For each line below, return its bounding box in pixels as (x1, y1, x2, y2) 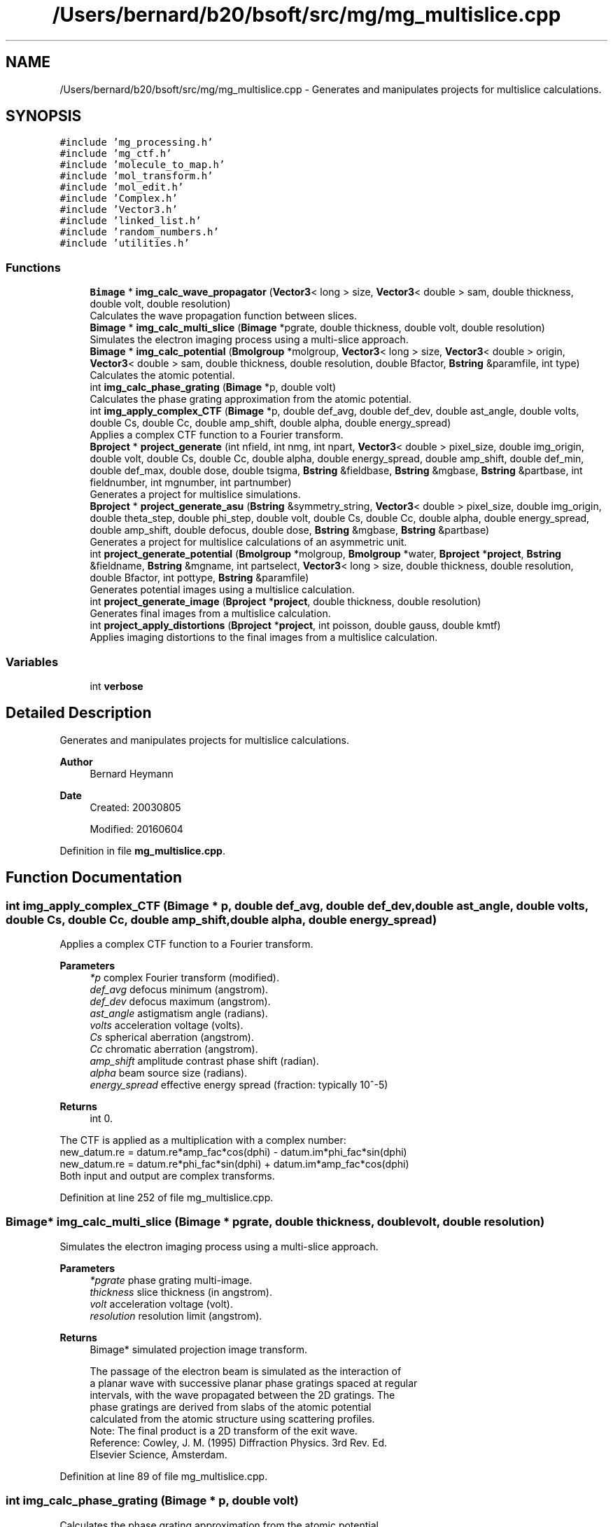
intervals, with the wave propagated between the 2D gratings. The (90, 1388, 395, 1401)
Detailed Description (6, 704, 152, 722)
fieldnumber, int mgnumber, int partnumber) (90, 476, 292, 489)
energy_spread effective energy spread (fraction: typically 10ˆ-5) (90, 1079, 388, 1091)
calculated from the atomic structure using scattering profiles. (90, 1412, 375, 1425)
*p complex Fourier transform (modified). (90, 972, 279, 983)
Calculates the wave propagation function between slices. (90, 310, 358, 322)
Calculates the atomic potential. (90, 369, 235, 382)
